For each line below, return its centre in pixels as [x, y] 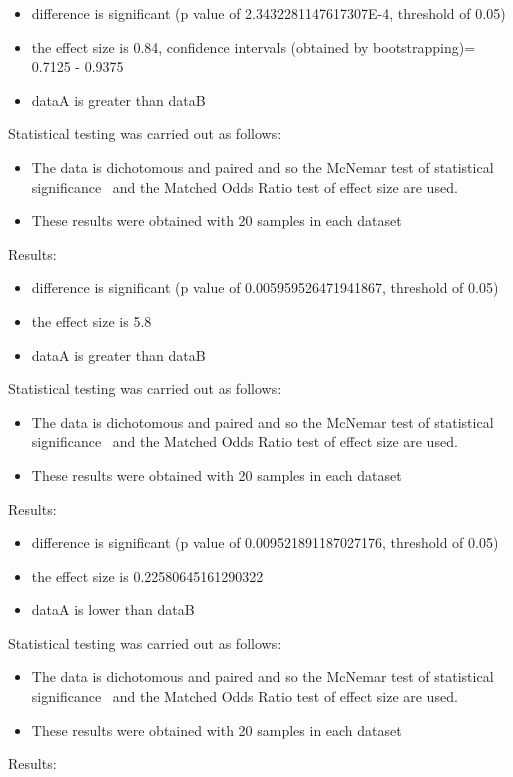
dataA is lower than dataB [113, 609]
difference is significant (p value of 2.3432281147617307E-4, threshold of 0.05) [268, 13]
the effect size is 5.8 [91, 320]
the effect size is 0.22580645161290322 [147, 575]
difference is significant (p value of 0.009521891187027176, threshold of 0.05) [265, 542]
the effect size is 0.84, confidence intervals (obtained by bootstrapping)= [253, 46]
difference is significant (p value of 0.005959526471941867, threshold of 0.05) [265, 287]
